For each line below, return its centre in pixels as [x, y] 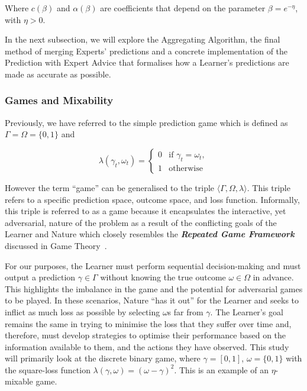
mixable [19, 381]
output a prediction [40, 277]
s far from [185, 311]
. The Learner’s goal [247, 311]
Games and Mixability [59, 100]
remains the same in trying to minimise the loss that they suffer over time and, [148, 323]
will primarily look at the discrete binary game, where [103, 358]
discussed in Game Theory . [56, 245]
